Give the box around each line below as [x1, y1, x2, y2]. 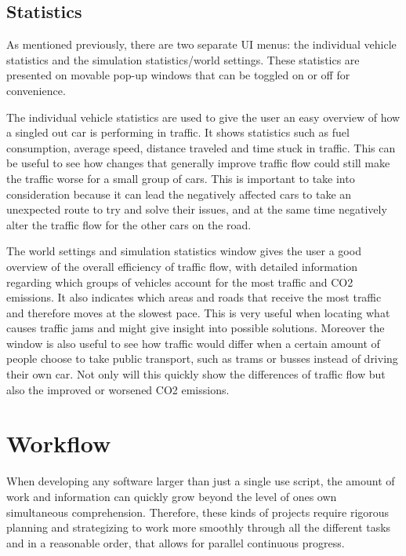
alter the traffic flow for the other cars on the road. [6, 216, 252, 232]
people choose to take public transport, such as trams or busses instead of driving [6, 350, 398, 367]
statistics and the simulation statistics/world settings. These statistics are [6, 51, 360, 68]
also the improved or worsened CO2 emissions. [6, 381, 230, 397]
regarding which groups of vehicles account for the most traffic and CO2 [6, 273, 353, 290]
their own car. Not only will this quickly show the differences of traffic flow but [6, 366, 386, 382]
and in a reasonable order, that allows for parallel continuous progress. [6, 534, 345, 551]
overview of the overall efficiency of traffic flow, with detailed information [6, 258, 358, 274]
